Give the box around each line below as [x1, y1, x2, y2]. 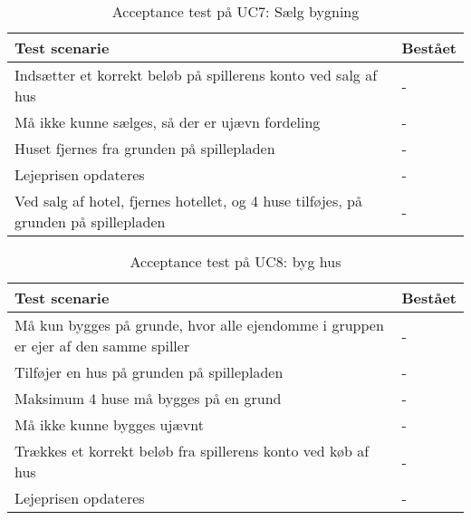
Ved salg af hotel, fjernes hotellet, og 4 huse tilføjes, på [14, 190, 362, 211]
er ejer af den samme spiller [14, 335, 190, 356]
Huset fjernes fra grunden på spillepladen [14, 138, 275, 159]
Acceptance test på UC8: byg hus [130, 251, 341, 272]
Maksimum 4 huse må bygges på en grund [14, 388, 282, 409]
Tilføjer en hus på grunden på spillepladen [14, 361, 284, 382]
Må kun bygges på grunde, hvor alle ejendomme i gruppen [14, 314, 384, 335]
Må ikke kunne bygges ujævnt [14, 414, 204, 435]
